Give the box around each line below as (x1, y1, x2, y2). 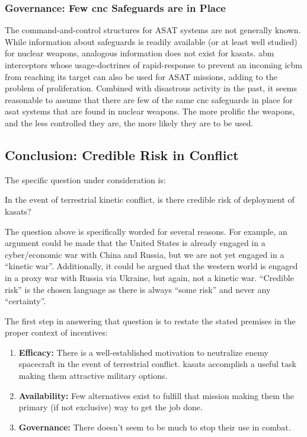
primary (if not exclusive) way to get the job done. (18, 401, 203, 413)
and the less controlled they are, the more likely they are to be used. (5, 116, 254, 129)
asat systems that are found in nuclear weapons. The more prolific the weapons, (5, 105, 295, 117)
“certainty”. (5, 295, 46, 307)
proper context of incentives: (5, 326, 108, 339)
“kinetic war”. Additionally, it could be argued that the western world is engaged (5, 260, 298, 272)
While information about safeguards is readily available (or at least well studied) (5, 35, 298, 47)
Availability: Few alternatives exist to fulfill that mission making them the (18, 389, 294, 401)
